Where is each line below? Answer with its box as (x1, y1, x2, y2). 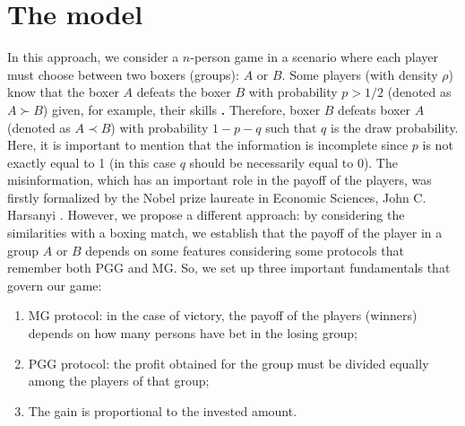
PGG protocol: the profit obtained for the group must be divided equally (28, 353, 429, 372)
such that (265, 117, 317, 136)
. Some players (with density (281, 65, 438, 83)
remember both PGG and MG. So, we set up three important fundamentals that (7, 258, 451, 277)
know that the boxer (7, 83, 119, 101)
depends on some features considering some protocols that (85, 240, 404, 259)
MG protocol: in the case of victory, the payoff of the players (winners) (28, 306, 418, 325)
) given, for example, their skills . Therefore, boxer (42, 100, 321, 118)
